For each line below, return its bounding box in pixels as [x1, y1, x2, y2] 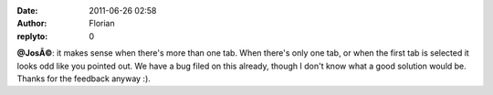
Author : [16, 18, 47, 29]
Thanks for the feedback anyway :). [16, 73, 151, 84]
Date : [16, 5, 38, 16]
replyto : [16, 30, 48, 41]
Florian [89, 18, 115, 29]
